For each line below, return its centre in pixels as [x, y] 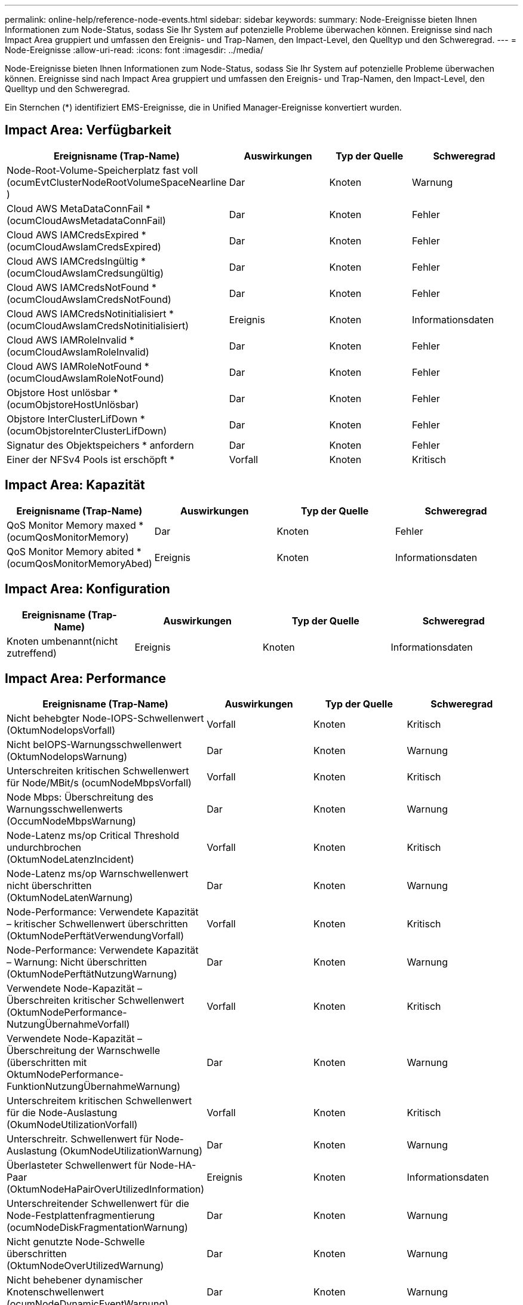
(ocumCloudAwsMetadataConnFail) [86, 220]
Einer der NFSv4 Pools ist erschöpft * [91, 459]
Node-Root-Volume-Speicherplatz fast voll [102, 170]
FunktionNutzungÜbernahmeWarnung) [94, 1087]
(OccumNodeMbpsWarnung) [71, 821]
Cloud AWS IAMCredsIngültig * [76, 261]
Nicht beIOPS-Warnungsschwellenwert [94, 745]
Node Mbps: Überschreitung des [80, 797]
